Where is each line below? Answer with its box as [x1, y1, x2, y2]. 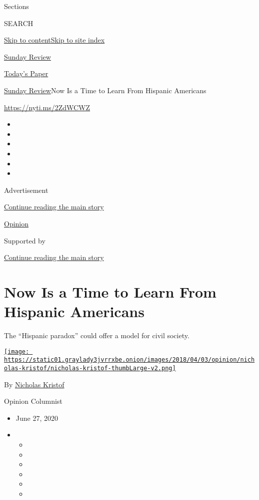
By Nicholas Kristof [4, 379, 64, 389]
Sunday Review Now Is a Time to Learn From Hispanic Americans [4, 85, 206, 95]
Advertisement [4, 184, 48, 195]
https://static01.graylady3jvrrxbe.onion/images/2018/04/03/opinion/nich [4, 356, 255, 364]
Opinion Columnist [4, 396, 62, 406]
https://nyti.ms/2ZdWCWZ [4, 102, 90, 112]
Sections [4, 1, 29, 11]
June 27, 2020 [15, 412, 58, 423]
